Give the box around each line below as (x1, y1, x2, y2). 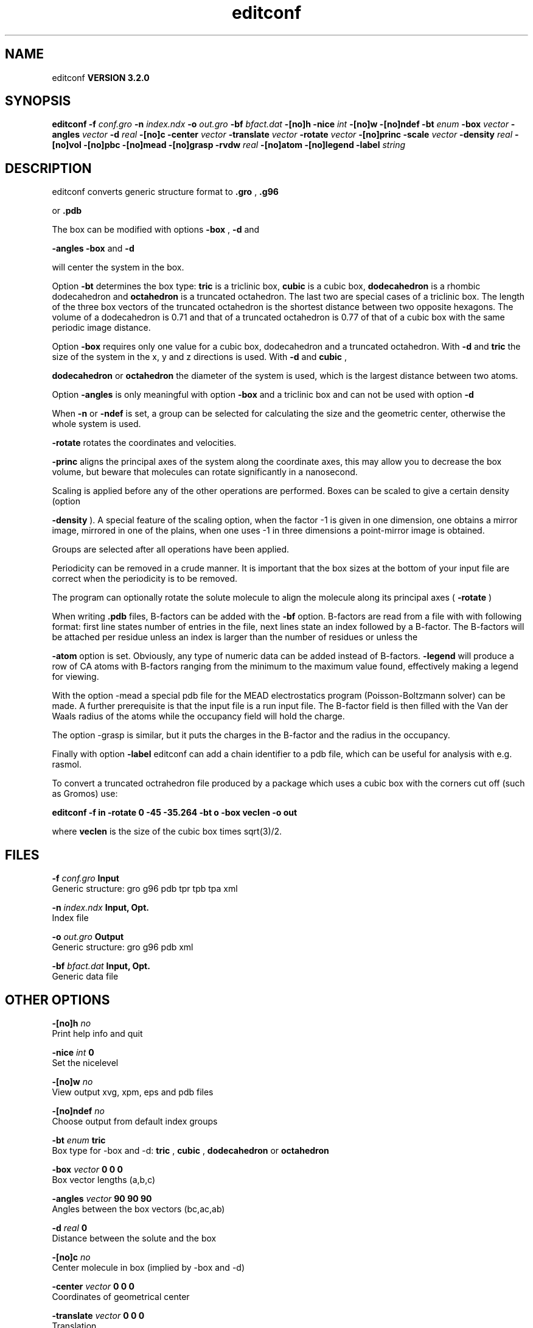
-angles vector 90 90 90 (52, 1193, 152, 1204)
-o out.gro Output (52, 931, 124, 942)
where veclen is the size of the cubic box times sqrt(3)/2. (52, 826, 282, 837)
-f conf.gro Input (52, 873, 119, 884)
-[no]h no (52, 1017, 91, 1028)
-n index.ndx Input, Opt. (52, 902, 149, 913)
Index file (52, 913, 89, 924)
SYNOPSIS (5, 93, 71, 109)
